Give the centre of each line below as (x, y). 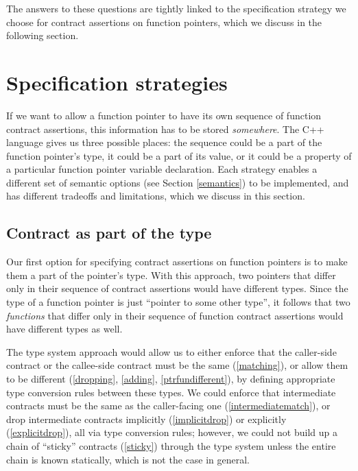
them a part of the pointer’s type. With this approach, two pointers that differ (171, 275)
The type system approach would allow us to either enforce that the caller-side (171, 351)
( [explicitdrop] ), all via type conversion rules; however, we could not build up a (172, 432)
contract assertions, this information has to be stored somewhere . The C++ (165, 129)
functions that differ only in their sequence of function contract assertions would (175, 315)
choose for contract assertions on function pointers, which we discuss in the (164, 22)
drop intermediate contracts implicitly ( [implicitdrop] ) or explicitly (146, 419)
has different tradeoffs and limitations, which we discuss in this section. (156, 196)
